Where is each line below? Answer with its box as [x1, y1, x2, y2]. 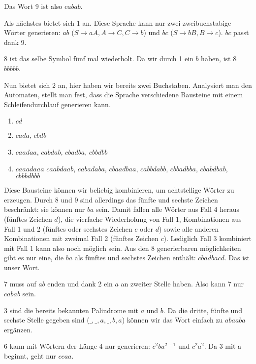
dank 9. [4, 37, 27, 47]
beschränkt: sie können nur [4, 204, 85, 214]
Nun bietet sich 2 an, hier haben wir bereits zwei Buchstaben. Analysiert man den [4, 80, 252, 90]
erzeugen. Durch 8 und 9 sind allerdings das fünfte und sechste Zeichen [4, 194, 218, 204]
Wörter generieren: [4, 27, 61, 38]
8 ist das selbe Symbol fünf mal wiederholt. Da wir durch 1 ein [4, 53, 193, 64]
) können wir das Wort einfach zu [122, 315, 223, 325]
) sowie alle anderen [159, 223, 219, 234]
